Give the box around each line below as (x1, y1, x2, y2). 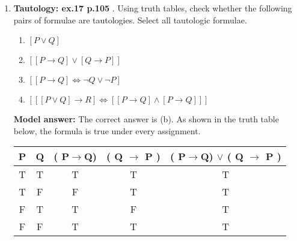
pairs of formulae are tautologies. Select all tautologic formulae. (13, 13, 247, 26)
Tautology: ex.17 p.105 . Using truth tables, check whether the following (13, 2, 292, 14)
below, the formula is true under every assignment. (13, 124, 201, 137)
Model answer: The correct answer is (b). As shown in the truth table (13, 113, 279, 125)
